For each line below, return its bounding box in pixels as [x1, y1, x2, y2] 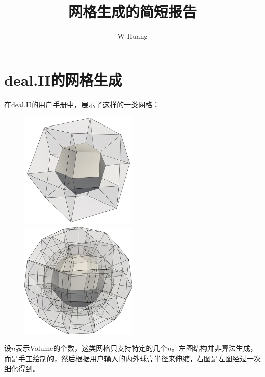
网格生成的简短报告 [68, 1, 197, 22]
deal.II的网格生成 [4, 69, 122, 90]
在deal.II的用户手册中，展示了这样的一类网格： [4, 98, 160, 109]
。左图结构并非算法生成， [171, 343, 257, 354]
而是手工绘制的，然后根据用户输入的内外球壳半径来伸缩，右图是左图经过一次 [4, 353, 261, 363]
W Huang [117, 31, 148, 41]
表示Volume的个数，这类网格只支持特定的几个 [15, 343, 168, 354]
